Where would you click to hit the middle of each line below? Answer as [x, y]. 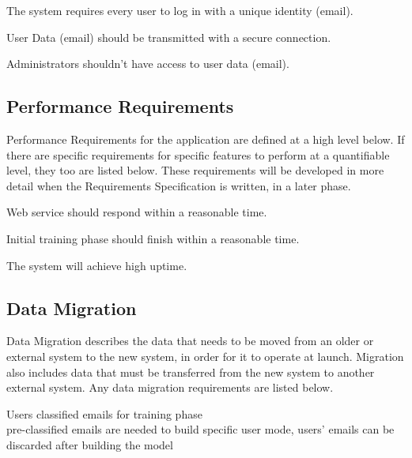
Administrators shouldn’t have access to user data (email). [148, 64]
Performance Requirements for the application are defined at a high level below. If [206, 139]
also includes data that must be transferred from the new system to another [191, 372]
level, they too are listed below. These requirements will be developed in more [195, 170]
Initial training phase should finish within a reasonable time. [153, 238]
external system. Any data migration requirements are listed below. [170, 387]
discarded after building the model [90, 444]
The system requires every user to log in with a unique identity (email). [180, 10]
